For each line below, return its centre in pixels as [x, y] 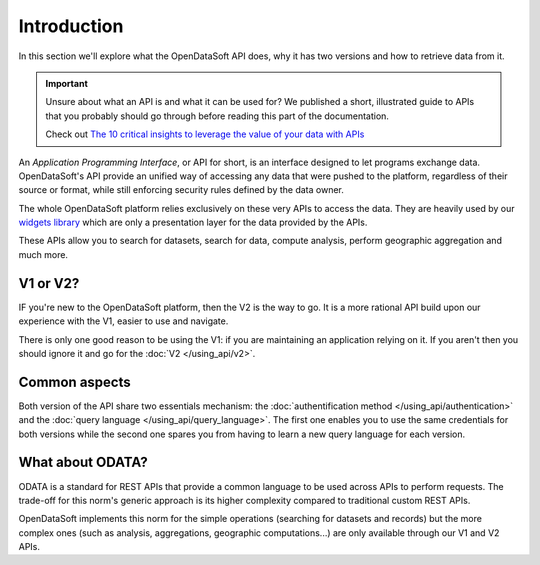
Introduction [71, 26]
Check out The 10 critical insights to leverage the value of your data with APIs [205, 134]
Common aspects [75, 381]
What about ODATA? [83, 462]
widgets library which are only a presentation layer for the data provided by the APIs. [193, 222]
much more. [43, 254]
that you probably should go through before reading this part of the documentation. [217, 116]
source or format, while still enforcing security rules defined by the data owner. [181, 190]
